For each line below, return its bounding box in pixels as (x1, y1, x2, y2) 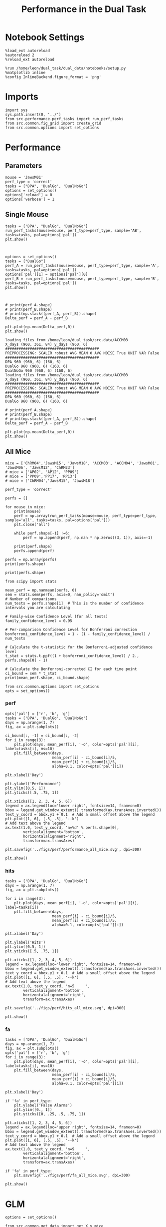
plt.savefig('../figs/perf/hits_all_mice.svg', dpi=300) (5, 1006, 126, 1011)
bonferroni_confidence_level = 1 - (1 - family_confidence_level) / (5, 632, 151, 637)
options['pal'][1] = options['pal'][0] (5, 272, 88, 277)
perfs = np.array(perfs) (5, 557, 57, 562)
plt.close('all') (14, 522, 50, 527)
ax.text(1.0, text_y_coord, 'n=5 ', (5, 984, 91, 989)
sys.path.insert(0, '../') (5, 112, 61, 117)
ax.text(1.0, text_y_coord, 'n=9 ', (5, 1147, 91, 1152)
